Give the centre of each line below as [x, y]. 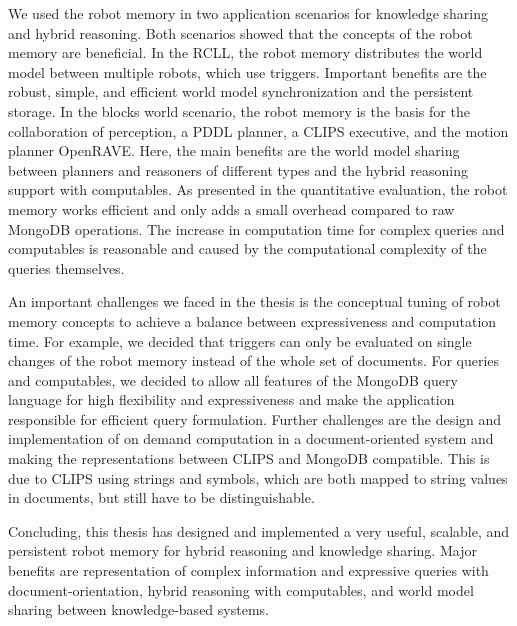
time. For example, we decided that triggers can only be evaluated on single [240, 340]
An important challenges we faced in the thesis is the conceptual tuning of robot [254, 301]
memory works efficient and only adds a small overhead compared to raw [231, 208]
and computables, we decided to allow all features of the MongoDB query [233, 379]
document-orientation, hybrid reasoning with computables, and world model [241, 589]
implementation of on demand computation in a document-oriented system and [251, 438]
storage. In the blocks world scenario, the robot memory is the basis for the [239, 110]
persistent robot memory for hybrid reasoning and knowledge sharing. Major [242, 550]
